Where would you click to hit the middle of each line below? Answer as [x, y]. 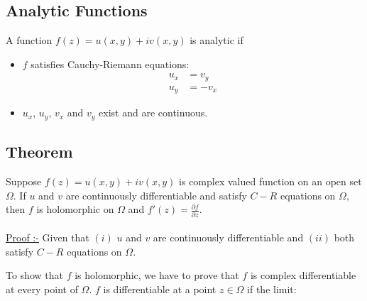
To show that [34, 275]
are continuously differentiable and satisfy [156, 195]
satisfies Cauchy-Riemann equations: [110, 64]
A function [29, 40]
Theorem [39, 152]
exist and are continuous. [153, 113]
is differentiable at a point [160, 289]
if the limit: [272, 289]
